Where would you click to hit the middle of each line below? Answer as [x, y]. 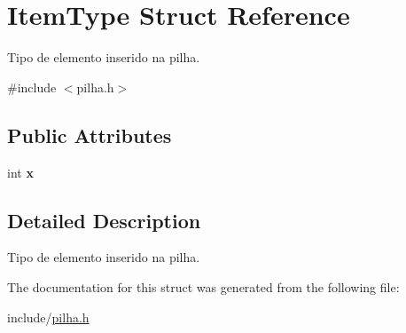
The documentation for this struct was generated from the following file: [203, 286]
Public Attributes [90, 135]
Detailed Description [104, 220]
